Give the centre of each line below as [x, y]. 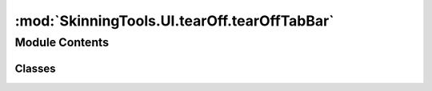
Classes [35, 68]
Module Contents [62, 42]
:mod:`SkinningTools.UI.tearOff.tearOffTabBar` [175, 21]
